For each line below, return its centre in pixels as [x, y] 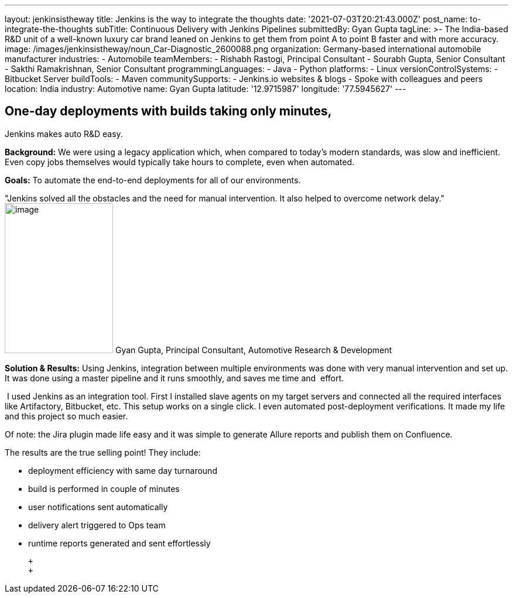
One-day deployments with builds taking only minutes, [168, 111]
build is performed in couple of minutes [104, 488]
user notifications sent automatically [98, 507]
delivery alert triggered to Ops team [97, 525]
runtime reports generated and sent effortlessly [119, 543]
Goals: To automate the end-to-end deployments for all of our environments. [153, 180]
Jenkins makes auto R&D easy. [64, 134]
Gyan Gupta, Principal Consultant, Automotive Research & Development [254, 350]
